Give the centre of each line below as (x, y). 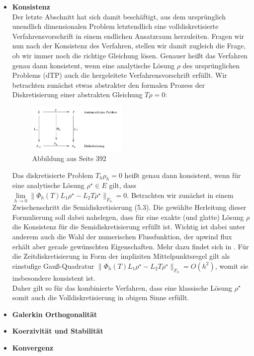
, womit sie (232, 266)
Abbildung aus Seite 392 (69, 158)
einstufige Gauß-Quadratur (53, 266)
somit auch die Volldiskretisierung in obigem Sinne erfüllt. (101, 297)
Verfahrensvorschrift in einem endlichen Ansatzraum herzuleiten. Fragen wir (128, 36)
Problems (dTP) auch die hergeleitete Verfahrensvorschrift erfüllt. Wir (120, 75)
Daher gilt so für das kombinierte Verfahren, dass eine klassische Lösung (122, 287)
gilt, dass (123, 185)
